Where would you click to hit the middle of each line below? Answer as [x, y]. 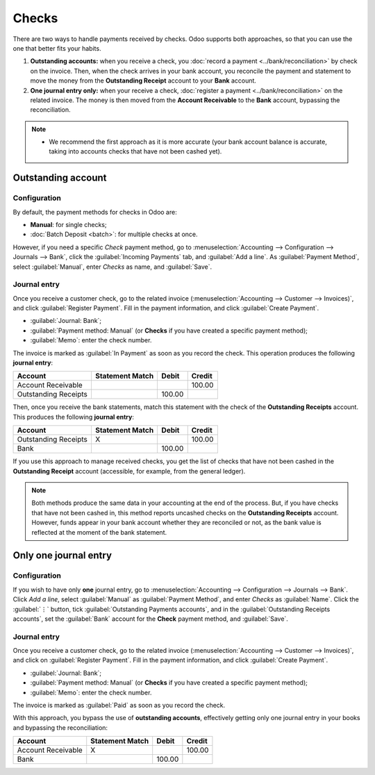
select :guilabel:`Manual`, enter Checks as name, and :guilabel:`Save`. [112, 267]
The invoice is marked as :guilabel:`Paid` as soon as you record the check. [119, 705]
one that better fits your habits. [57, 48]
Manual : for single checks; [68, 225]
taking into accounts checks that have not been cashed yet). [135, 151]
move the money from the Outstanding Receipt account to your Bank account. [143, 81]
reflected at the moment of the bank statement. [99, 532]
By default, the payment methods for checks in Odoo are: [95, 212]
